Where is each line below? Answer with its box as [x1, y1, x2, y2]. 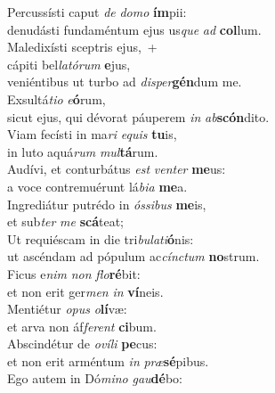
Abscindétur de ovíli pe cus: [7, 334, 158, 353]
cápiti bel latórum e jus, [7, 54, 131, 73]
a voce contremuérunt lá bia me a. [7, 176, 188, 195]
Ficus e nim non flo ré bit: [7, 264, 141, 282]
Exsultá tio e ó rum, [7, 89, 106, 108]
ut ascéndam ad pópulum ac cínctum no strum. [7, 247, 260, 266]
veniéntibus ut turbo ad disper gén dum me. [7, 72, 242, 91]
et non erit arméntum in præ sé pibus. [7, 351, 209, 370]
